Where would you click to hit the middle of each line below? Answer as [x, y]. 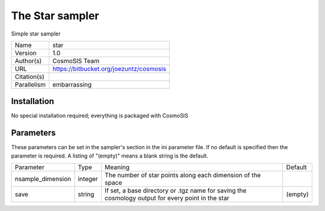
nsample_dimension [43, 179]
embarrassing [72, 84]
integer [88, 179]
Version [26, 53]
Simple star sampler [36, 34]
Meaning [117, 167]
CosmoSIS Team [76, 61]
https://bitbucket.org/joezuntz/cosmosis [109, 69]
